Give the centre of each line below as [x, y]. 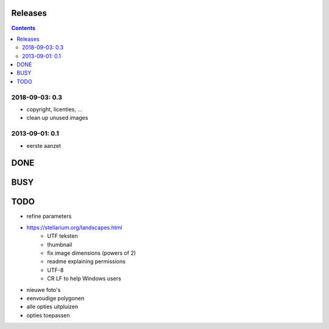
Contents [23, 28]
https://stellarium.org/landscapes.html [74, 227]
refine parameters [49, 216]
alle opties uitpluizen [52, 306]
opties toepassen [48, 315]
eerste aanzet [44, 145]
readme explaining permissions [87, 261]
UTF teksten [63, 236]
